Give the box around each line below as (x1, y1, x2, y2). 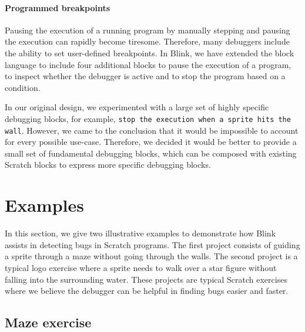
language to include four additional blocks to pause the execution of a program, (5, 58, 291, 70)
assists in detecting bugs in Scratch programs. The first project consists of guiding (5, 238, 300, 250)
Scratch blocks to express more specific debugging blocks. (5, 158, 211, 171)
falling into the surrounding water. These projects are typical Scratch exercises (5, 273, 287, 285)
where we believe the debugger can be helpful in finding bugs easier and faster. (5, 284, 289, 297)
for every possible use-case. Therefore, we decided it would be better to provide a (5, 135, 297, 148)
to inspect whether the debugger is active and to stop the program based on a (5, 70, 286, 82)
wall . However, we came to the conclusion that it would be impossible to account (5, 124, 299, 136)
